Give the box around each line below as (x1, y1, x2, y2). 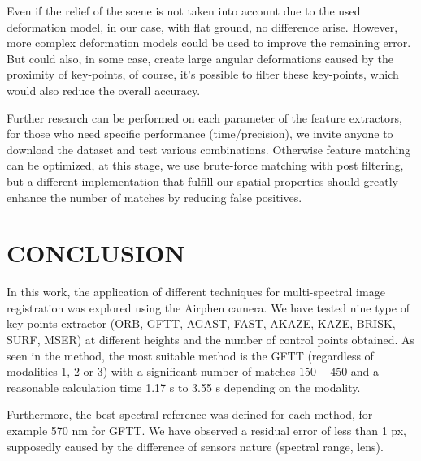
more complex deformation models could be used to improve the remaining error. (7, 34, 411, 51)
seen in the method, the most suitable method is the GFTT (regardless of (7, 347, 374, 364)
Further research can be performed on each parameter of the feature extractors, (7, 109, 402, 126)
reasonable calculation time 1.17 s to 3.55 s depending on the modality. (7, 378, 361, 395)
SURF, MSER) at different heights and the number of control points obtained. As (7, 331, 415, 348)
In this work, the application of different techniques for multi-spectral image (7, 283, 385, 300)
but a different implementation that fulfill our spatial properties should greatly (7, 172, 398, 189)
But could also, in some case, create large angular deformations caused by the (7, 50, 393, 67)
